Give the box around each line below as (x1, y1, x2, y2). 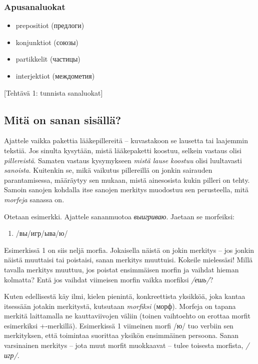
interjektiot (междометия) (15, 71, 95, 81)
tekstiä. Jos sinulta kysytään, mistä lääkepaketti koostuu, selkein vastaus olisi (4, 145, 242, 155)
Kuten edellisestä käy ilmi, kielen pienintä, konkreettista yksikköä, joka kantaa (4, 291, 245, 301)
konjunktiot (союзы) (15, 37, 78, 47)
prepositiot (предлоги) (15, 20, 84, 31)
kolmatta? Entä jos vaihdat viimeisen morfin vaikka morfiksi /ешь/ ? (4, 274, 213, 284)
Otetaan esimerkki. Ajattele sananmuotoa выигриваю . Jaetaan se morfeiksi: (4, 211, 234, 221)
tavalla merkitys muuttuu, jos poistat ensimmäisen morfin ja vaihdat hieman (4, 264, 239, 274)
